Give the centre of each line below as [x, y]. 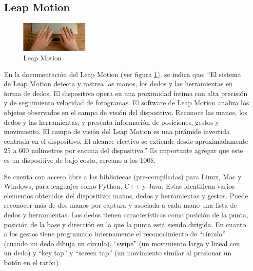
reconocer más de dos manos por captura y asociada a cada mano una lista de [121, 205]
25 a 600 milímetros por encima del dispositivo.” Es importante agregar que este [124, 150]
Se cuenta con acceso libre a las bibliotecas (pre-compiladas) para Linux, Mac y [123, 176]
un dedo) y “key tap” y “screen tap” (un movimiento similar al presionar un [118, 253]
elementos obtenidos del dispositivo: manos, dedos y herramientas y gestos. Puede [126, 195]
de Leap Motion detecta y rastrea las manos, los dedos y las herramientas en [118, 84]
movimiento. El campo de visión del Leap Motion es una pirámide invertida [117, 131]
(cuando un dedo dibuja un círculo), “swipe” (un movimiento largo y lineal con [122, 243]
